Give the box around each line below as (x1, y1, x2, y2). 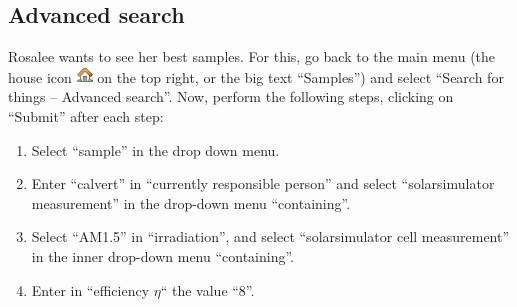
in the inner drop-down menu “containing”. (31, 245, 295, 266)
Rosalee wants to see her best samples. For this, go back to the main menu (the (8, 46, 496, 67)
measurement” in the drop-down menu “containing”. (31, 192, 351, 213)
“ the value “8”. (160, 279, 255, 300)
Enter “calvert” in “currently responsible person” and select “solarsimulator (31, 173, 495, 194)
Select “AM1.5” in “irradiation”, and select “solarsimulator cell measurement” (31, 226, 510, 247)
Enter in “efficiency (31, 279, 150, 300)
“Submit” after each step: (8, 105, 164, 126)
